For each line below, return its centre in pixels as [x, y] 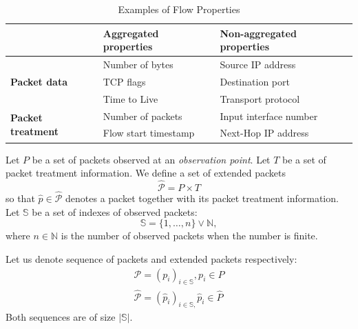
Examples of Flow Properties [179, 9]
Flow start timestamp [149, 133]
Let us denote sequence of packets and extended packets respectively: [151, 258]
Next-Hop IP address [264, 133]
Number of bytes [138, 64]
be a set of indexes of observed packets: [115, 211]
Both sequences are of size [61, 317]
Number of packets [143, 116]
